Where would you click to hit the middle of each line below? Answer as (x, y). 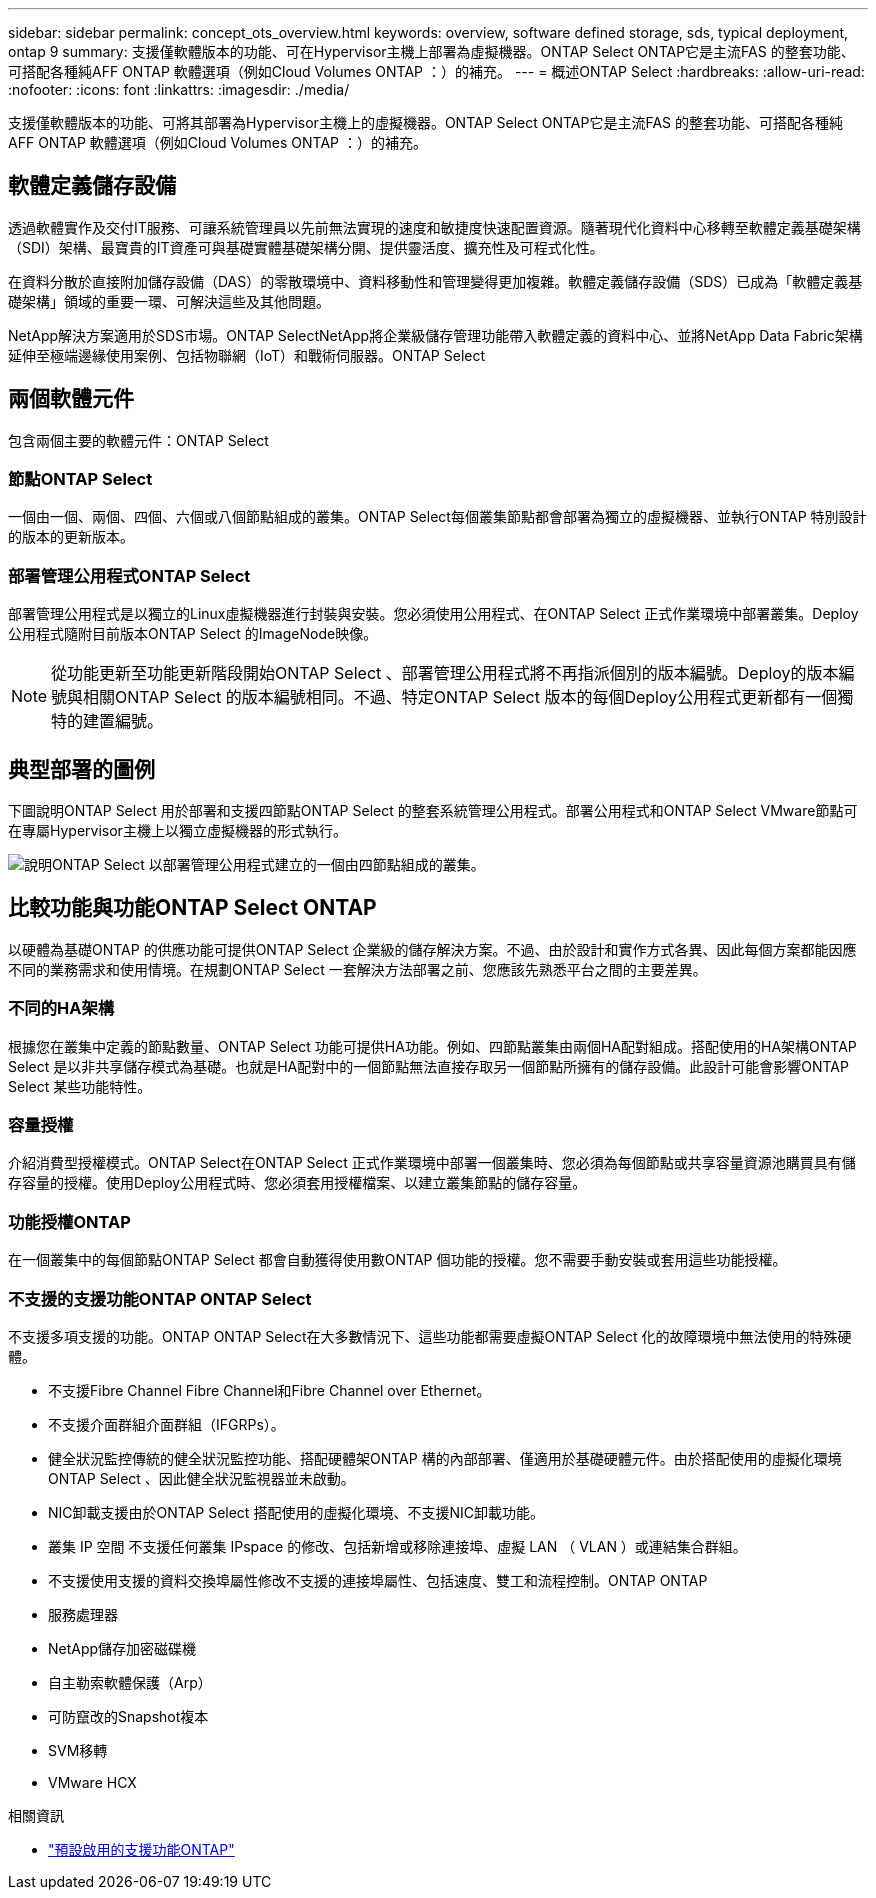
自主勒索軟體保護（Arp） (130, 1682)
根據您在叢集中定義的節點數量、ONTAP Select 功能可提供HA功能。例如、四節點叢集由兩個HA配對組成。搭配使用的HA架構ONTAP (432, 1046)
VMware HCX (92, 1782)
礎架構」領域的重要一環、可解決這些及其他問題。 (169, 301)
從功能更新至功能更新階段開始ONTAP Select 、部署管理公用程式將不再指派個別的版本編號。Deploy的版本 (445, 673)
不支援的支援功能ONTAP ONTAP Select (160, 1298)
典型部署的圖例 (81, 769)
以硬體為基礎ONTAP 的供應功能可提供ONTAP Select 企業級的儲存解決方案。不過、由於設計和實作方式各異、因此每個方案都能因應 (432, 949)
